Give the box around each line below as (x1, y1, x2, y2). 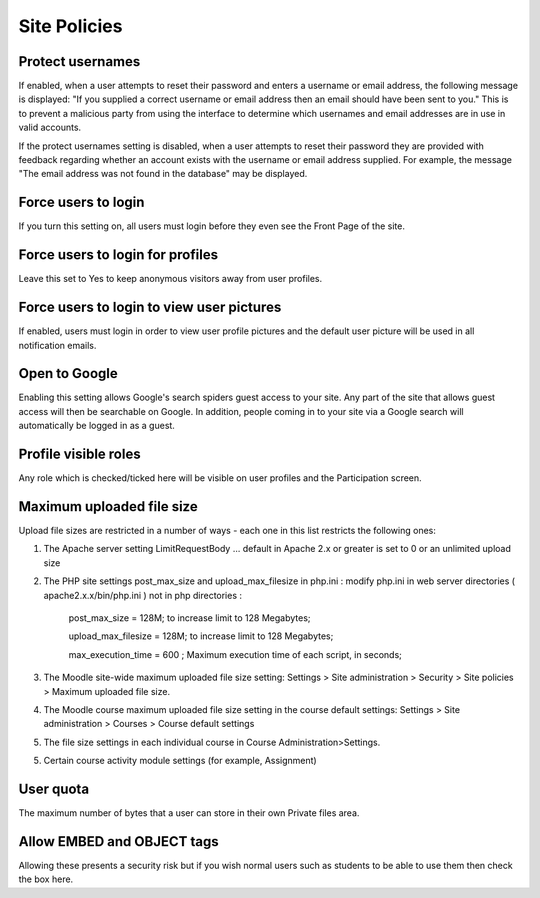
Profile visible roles (18, 446, 141, 463)
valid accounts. (18, 121, 82, 134)
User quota (18, 780, 90, 797)
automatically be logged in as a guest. (18, 420, 175, 432)
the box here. (18, 873, 74, 885)
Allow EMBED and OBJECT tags (18, 833, 219, 850)
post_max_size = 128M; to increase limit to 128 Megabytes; (68, 611, 311, 624)
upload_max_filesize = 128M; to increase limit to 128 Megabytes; (68, 630, 334, 642)
